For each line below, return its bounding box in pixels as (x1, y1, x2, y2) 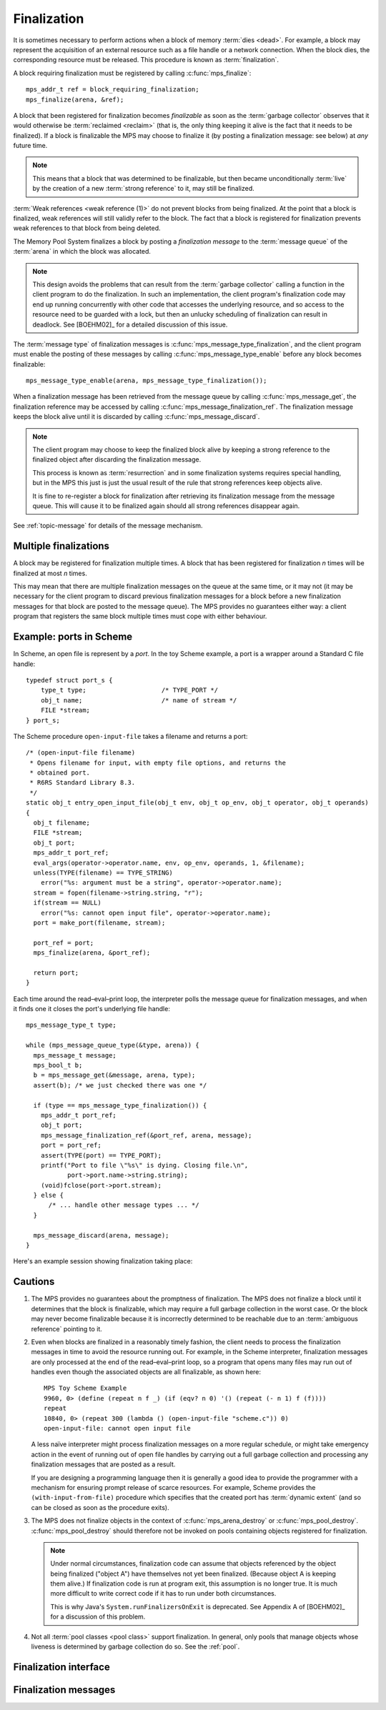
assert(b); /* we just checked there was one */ (33, 1081, 207, 1089)
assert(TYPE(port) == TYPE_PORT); (40, 1151, 162, 1159)
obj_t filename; (33, 819, 91, 827)
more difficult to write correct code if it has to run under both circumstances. (50, 1589, 277, 1598)
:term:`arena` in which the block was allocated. (13, 247, 152, 256)
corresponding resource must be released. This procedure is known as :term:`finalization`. (13, 56, 279, 64)
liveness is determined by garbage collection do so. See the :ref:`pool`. (31, 1642, 240, 1651)
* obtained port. (29, 769, 91, 777)
